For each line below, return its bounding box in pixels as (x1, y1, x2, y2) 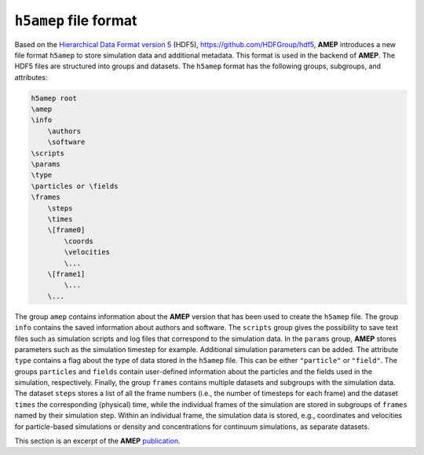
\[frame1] (47, 270, 86, 278)
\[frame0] (47, 226, 86, 235)
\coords (64, 237, 94, 245)
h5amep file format (14, 12, 137, 29)
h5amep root (31, 94, 78, 102)
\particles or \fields (31, 182, 119, 190)
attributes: (14, 72, 48, 82)
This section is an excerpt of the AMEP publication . (14, 436, 181, 446)
